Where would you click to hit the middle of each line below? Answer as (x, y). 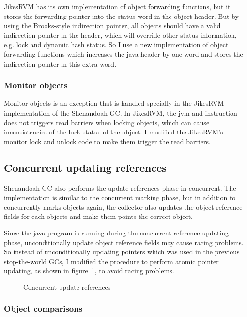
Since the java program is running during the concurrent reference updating (116, 232)
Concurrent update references (67, 287)
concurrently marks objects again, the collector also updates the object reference (123, 207)
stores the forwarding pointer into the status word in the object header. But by (121, 16)
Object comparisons (43, 309)
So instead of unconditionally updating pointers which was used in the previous (122, 252)
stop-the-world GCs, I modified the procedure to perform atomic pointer (111, 261)
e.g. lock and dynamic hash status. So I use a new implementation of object (116, 44)
